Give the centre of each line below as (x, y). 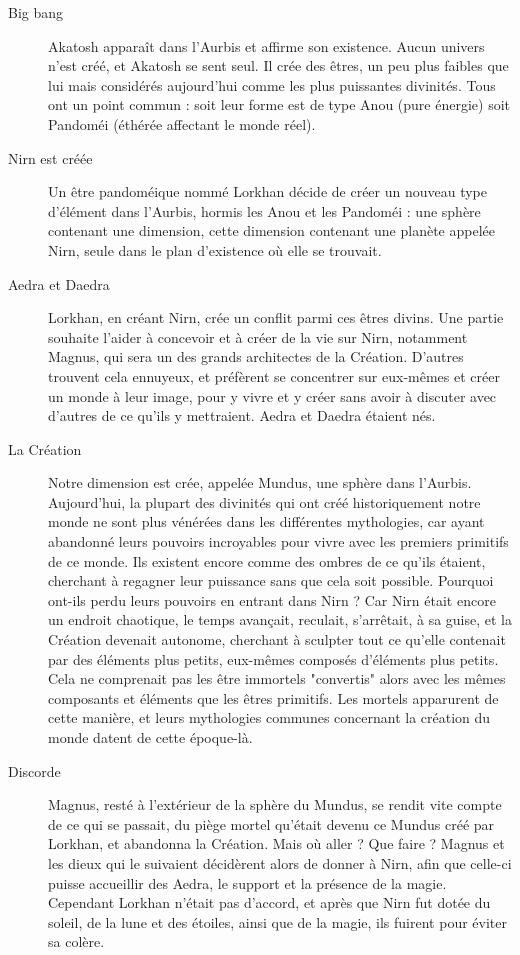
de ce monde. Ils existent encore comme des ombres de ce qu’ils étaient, (267, 560)
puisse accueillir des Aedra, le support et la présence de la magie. (247, 882)
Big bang (36, 12)
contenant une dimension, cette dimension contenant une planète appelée (271, 230)
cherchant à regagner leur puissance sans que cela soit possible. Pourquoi (271, 580)
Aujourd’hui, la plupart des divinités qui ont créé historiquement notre (264, 501)
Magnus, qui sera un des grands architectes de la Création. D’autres (256, 356)
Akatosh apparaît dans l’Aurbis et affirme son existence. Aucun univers (266, 45)
